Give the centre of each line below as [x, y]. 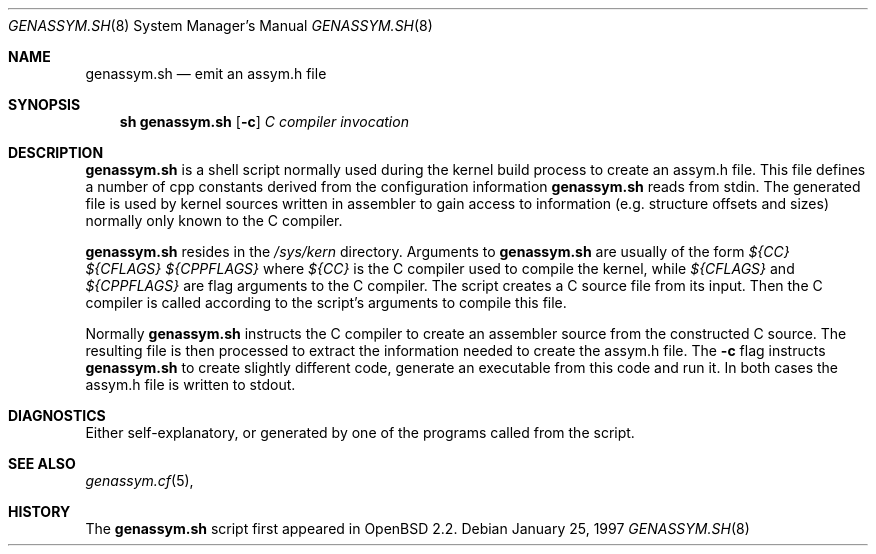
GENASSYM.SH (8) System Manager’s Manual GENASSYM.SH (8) [220, 25]
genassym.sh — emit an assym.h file [206, 73]
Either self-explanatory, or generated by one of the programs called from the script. [360, 432]
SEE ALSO [42, 463]
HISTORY [39, 511]
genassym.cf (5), [139, 480]
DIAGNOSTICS [57, 415]
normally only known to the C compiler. [214, 220]
